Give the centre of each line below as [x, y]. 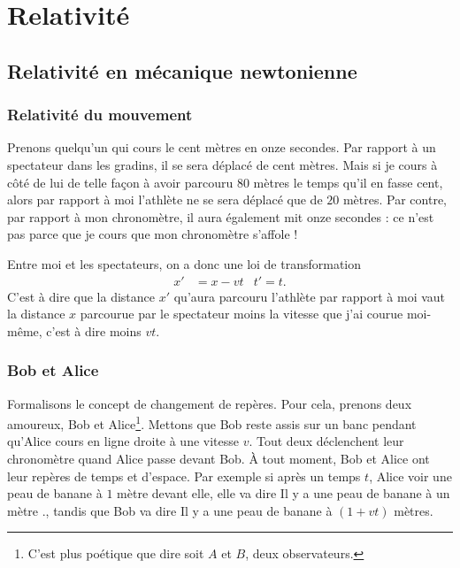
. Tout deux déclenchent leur [326, 441]
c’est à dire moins [94, 330]
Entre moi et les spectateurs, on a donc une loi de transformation [184, 263]
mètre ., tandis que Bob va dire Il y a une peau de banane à [170, 510]
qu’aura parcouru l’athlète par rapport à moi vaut [310, 296]
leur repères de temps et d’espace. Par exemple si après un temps [184, 476]
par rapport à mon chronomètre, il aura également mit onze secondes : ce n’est [221, 216]
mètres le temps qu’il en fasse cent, [348, 182]
